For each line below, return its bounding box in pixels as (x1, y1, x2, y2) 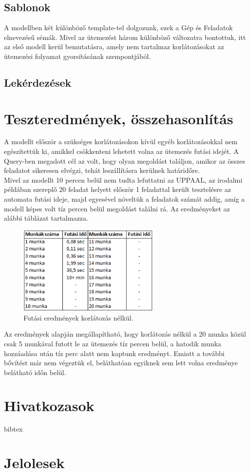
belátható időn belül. (4, 367, 66, 377)
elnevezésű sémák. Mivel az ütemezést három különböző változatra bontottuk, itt (4, 32, 246, 42)
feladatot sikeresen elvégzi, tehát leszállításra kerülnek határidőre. (4, 165, 200, 175)
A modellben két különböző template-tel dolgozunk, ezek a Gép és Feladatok (4, 22, 233, 33)
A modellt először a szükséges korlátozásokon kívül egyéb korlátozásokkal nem (4, 136, 238, 147)
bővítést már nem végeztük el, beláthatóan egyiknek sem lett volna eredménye (4, 358, 238, 368)
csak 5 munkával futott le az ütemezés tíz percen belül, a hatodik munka (4, 338, 221, 348)
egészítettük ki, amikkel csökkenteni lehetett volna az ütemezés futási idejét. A (4, 146, 239, 156)
